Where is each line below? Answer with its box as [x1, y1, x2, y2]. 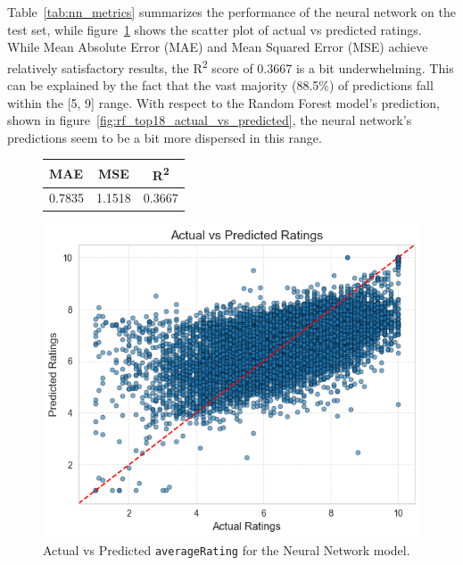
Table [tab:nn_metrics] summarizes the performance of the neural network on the [7, 3, 456, 21]
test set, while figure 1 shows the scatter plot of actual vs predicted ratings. [7, 20, 422, 38]
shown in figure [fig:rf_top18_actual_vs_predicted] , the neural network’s [7, 111, 412, 129]
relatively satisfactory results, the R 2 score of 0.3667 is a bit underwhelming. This [7, 55, 454, 77]
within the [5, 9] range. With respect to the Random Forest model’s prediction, [7, 93, 440, 112]
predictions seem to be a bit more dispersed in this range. [7, 128, 322, 146]
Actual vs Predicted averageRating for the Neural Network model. [43, 541, 410, 560]
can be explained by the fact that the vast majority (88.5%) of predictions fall [7, 76, 434, 95]
